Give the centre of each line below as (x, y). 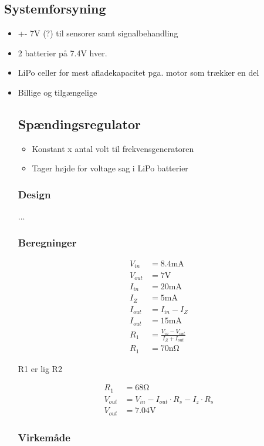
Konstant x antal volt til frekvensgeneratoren (113, 148)
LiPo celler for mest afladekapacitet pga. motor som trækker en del (138, 72)
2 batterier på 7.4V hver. (62, 53)
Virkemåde (44, 437)
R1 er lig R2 (40, 368)
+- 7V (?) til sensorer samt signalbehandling (98, 33)
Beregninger (47, 242)
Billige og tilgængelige (57, 92)
